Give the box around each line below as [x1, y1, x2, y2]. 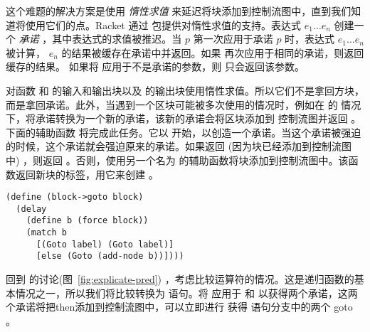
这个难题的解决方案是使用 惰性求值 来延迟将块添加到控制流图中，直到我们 [6, 4, 351, 18]
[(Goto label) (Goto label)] [36, 239, 174, 250]
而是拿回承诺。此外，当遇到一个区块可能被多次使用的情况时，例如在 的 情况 [6, 97, 361, 112]
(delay [16, 203, 47, 214]
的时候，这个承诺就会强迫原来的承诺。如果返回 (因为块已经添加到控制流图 [6, 139, 352, 154]
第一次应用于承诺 [193, 31, 273, 46]
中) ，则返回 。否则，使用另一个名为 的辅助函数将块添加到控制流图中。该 [6, 152, 349, 167]
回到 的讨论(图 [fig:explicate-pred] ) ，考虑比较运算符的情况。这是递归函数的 [6, 272, 354, 287]
